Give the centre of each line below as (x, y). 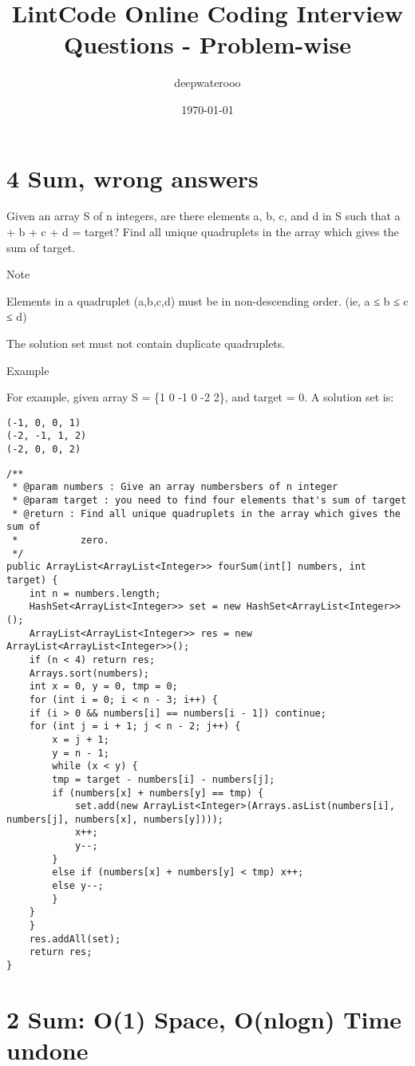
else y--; (78, 886)
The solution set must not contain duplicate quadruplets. (146, 343)
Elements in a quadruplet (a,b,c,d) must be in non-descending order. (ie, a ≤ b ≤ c (207, 300)
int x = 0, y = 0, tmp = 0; (103, 687)
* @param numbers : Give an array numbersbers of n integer (175, 487)
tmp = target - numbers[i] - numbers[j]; (164, 779)
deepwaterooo (207, 83)
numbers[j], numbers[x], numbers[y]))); (115, 819)
